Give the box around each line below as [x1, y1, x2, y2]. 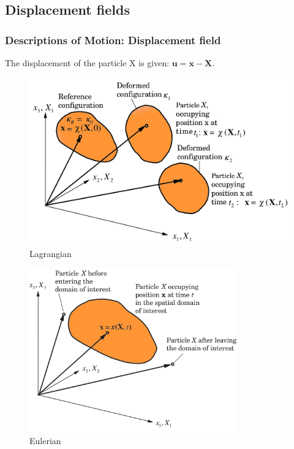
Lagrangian [29, 247, 72, 260]
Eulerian [29, 434, 61, 447]
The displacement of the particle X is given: [5, 56, 170, 69]
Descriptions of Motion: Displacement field [5, 32, 221, 47]
